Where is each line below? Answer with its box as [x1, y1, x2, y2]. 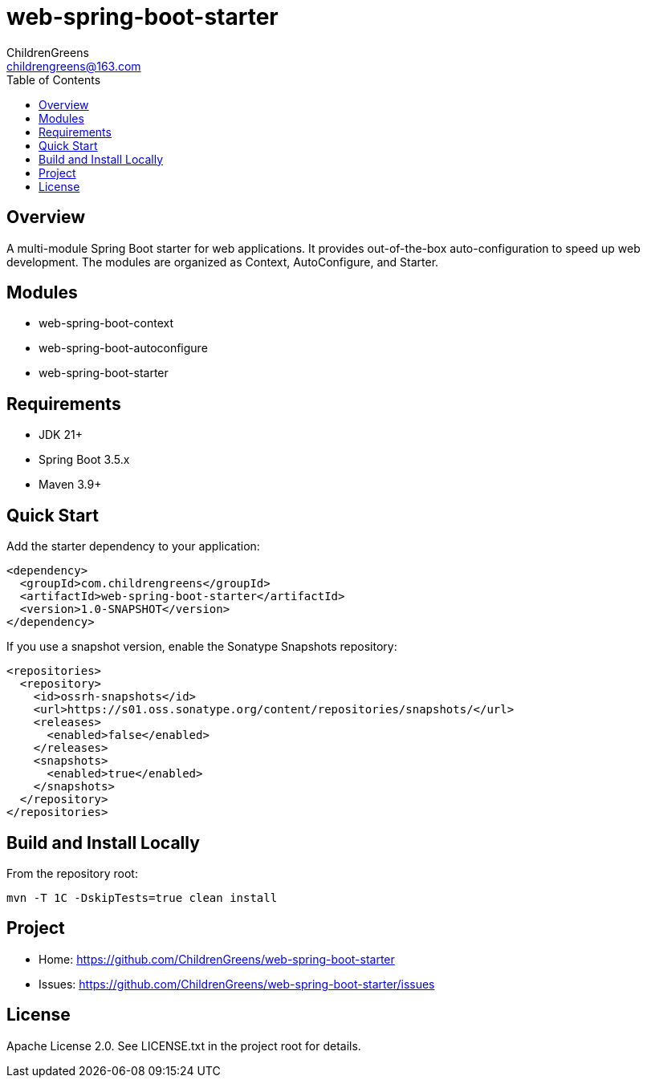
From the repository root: [6, 866, 138, 880]
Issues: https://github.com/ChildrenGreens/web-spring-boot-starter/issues [39, 976, 435, 991]
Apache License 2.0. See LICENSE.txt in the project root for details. [6, 1038, 361, 1053]
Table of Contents [6, 72, 101, 87]
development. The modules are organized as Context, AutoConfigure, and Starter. [6, 254, 439, 269]
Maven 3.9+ [39, 477, 102, 492]
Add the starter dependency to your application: [6, 539, 260, 554]
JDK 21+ [39, 428, 83, 442]
